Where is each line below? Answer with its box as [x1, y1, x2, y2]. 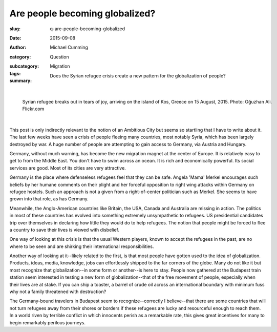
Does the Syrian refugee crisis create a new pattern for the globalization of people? [50, 72, 226, 79]
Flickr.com [22, 106, 45, 112]
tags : [9, 70, 21, 76]
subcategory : [9, 63, 39, 69]
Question [50, 54, 69, 60]
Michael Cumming [50, 44, 88, 51]
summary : [9, 77, 32, 84]
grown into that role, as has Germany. [9, 196, 89, 202]
